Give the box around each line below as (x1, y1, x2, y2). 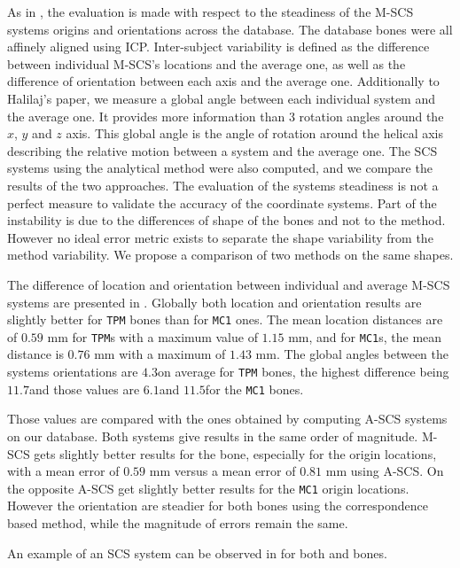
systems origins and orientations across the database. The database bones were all (7, 19, 453, 38)
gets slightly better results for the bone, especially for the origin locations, (34, 444, 437, 463)
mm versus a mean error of (149, 462, 296, 480)
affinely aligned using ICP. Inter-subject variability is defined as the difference (7, 37, 430, 56)
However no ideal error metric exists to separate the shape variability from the (7, 228, 433, 246)
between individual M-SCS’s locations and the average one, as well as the (7, 54, 406, 73)
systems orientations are (7, 362, 138, 380)
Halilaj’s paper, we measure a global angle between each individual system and (7, 89, 435, 107)
